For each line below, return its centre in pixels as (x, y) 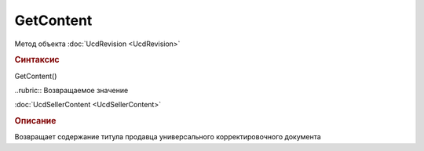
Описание (35, 121)
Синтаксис (37, 60)
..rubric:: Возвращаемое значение (71, 90)
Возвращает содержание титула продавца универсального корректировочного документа (168, 137)
